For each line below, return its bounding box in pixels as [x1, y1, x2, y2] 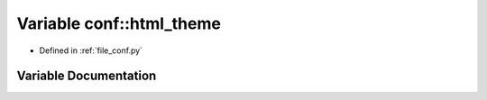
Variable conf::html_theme [16, 14, 221, 33]
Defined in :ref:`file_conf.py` [39, 45, 143, 56]
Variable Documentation [16, 68, 157, 84]
